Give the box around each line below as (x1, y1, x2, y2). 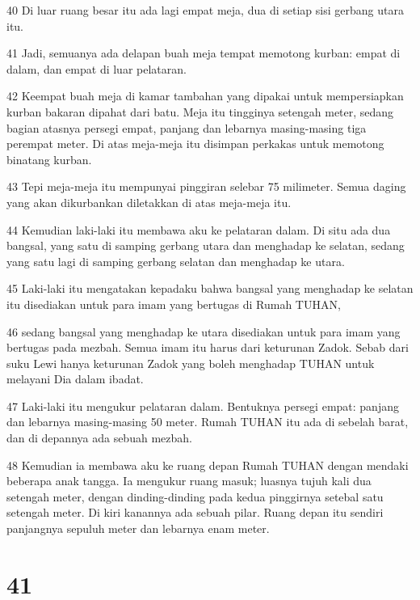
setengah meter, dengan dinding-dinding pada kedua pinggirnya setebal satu (6, 488, 384, 505)
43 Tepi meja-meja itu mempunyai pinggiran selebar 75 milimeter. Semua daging (6, 178, 406, 195)
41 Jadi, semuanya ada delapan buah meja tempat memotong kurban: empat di (6, 44, 401, 61)
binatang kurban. (6, 150, 92, 167)
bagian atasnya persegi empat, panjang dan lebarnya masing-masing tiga (6, 119, 367, 136)
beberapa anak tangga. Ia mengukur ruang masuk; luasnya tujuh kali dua (6, 472, 372, 489)
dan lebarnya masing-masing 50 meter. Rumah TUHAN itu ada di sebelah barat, (6, 413, 409, 430)
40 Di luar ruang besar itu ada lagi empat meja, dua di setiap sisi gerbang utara (6, 2, 404, 18)
